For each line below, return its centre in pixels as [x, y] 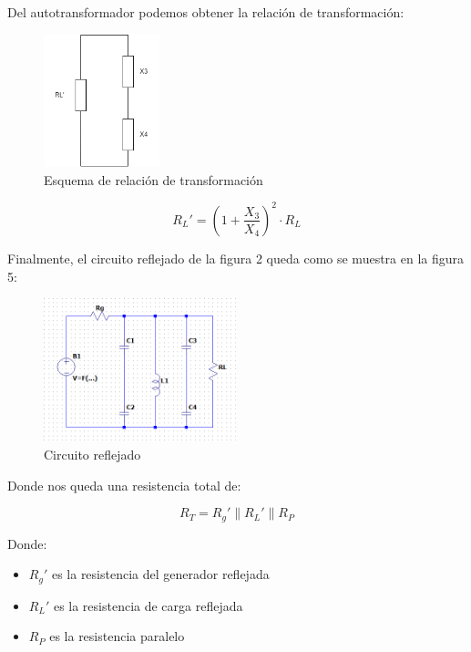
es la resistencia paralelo [117, 636]
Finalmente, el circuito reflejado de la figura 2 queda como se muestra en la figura [236, 258]
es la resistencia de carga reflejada [148, 605]
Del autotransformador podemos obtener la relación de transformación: [206, 12]
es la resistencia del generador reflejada [160, 574]
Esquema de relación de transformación [154, 179]
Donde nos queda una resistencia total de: [124, 485]
